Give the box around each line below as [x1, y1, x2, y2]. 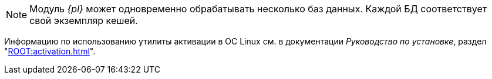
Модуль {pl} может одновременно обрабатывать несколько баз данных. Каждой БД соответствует [29, 3, 487, 15]
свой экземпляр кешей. [29, 15, 138, 26]
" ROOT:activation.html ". [4, 46, 96, 56]
